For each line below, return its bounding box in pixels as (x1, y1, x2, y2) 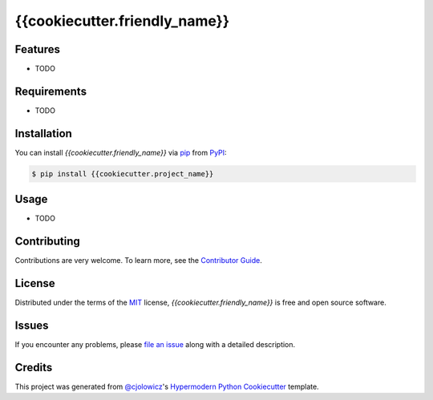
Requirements (14, 84, 87, 98)
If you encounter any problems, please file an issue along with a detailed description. (14, 340, 296, 349)
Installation (14, 127, 72, 140)
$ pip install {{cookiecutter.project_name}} (31, 169, 214, 178)
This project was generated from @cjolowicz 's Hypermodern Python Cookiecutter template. (14, 382, 320, 391)
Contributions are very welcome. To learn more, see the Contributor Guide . (14, 256, 262, 265)
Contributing (14, 235, 80, 248)
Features (14, 42, 60, 56)
